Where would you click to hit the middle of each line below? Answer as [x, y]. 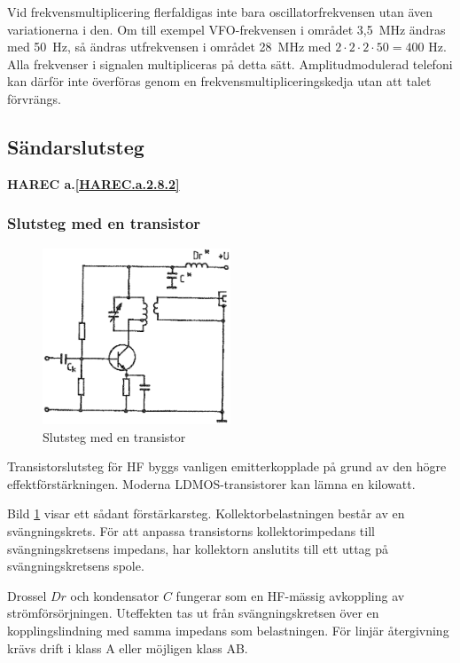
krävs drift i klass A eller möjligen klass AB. [128, 647]
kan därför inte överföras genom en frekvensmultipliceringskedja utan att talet [219, 81]
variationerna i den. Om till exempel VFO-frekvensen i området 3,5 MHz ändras [226, 29]
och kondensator [115, 595]
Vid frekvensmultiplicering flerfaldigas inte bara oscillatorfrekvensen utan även [220, 12]
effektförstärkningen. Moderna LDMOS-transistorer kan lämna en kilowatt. [211, 483]
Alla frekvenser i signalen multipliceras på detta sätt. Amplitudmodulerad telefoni [230, 63]
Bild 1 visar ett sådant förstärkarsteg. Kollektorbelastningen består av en [206, 513]
